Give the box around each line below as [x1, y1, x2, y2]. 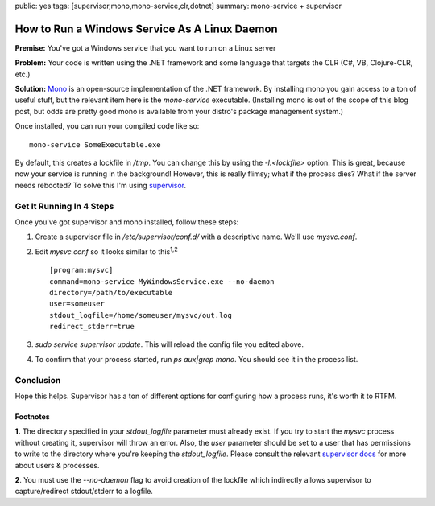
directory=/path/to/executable [49, 288, 173, 297]
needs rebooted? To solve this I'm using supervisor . [14, 180, 187, 190]
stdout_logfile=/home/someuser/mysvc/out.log [49, 311, 233, 319]
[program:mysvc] [49, 265, 114, 275]
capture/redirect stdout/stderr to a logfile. [14, 487, 153, 496]
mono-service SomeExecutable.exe [29, 140, 161, 149]
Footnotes [14, 412, 50, 422]
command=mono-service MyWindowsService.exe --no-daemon [49, 277, 275, 286]
